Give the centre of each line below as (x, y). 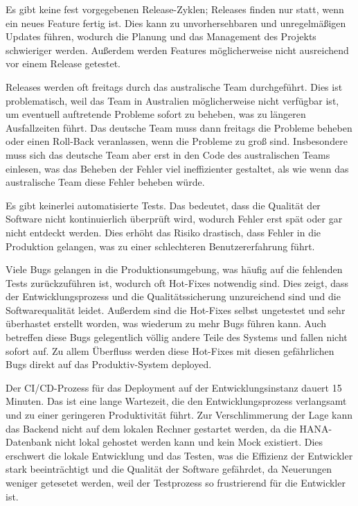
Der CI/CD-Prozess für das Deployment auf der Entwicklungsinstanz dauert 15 (174, 387)
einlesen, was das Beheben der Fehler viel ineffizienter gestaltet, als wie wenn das (177, 168)
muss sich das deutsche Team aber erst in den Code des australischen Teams (168, 154)
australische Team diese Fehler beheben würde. (105, 182)
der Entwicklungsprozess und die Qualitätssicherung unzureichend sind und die (173, 296)
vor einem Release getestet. (63, 63)
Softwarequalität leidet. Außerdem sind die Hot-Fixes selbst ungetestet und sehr (176, 309)
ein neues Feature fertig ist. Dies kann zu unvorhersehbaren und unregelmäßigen (176, 23)
